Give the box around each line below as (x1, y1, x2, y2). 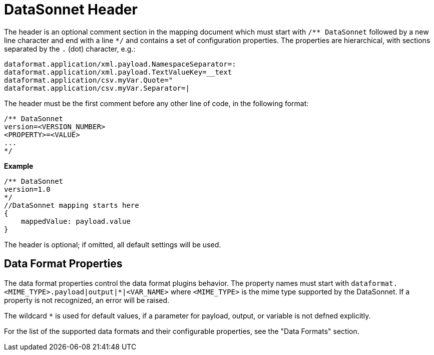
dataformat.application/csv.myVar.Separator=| (4, 84, 190, 92)
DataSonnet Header (4, 1, 138, 18)
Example (4, 161, 34, 170)
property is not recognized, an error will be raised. (4, 295, 170, 304)
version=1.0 (4, 185, 51, 193)
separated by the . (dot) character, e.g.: (4, 44, 136, 53)
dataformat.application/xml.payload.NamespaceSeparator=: (4, 60, 236, 68)
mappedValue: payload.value (21, 217, 131, 225)
